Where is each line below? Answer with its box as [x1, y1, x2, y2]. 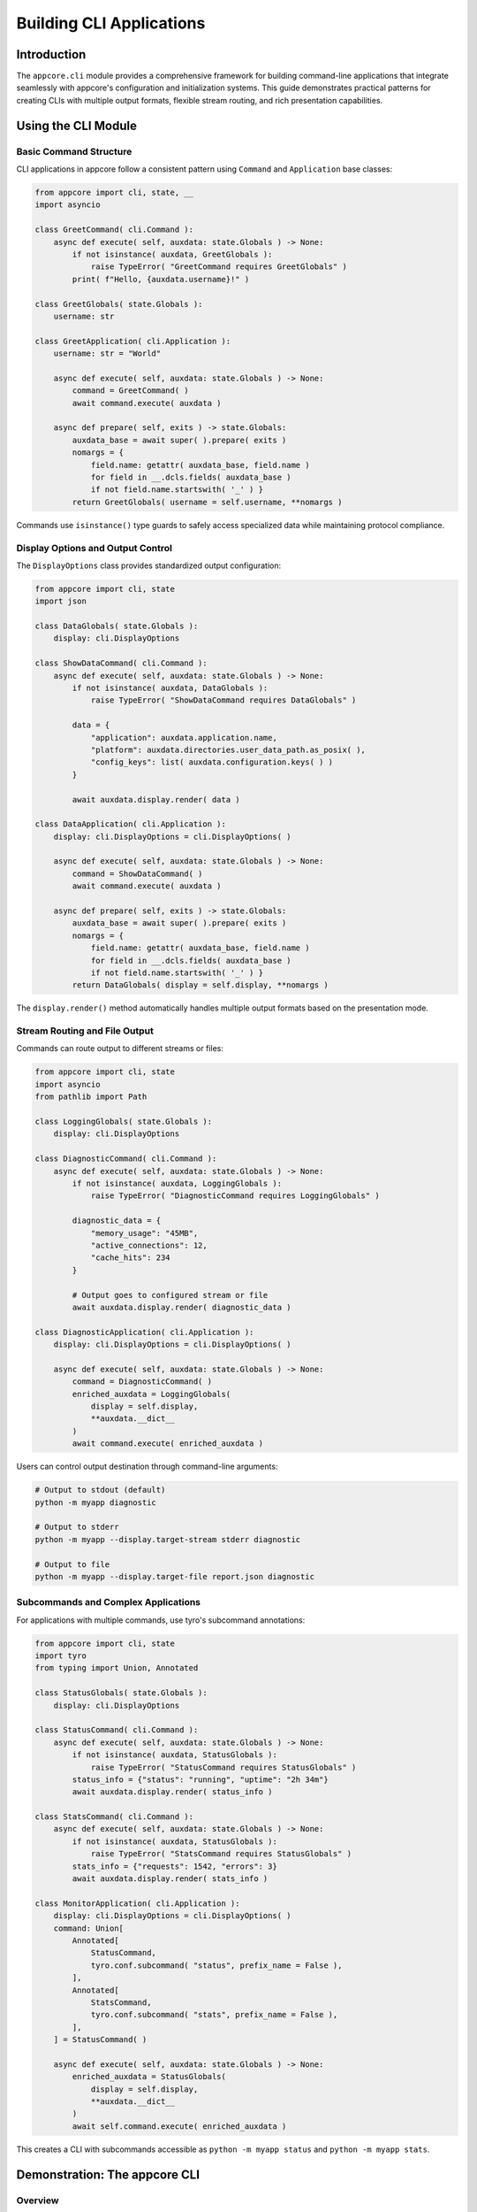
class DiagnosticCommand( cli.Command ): [34, 1154, 217, 1164]
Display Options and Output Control [16, 541, 172, 554]
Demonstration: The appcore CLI [16, 2167, 201, 2182]
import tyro [34, 1651, 87, 1661]
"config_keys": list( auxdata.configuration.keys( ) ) [90, 757, 334, 767]
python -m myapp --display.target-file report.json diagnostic [34, 1571, 315, 1581]
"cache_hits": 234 [90, 1253, 171, 1263]
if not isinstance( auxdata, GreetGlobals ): [72, 249, 273, 259]
